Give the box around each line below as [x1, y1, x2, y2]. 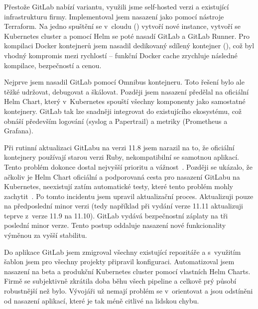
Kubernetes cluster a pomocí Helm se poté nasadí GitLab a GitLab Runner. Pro [4, 30, 250, 41]
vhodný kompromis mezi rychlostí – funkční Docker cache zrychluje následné [4, 50, 238, 60]
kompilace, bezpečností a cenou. [4, 60, 102, 70]
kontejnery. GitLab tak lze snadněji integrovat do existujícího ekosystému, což [4, 105, 242, 116]
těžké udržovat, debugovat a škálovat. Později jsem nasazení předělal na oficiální [4, 86, 249, 97]
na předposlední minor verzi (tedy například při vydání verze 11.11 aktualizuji [4, 201, 243, 211]
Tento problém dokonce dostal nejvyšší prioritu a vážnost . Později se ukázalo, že [4, 161, 253, 172]
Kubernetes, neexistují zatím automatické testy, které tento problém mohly [4, 181, 233, 192]
